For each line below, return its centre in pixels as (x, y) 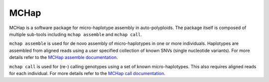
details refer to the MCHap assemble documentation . (64, 57)
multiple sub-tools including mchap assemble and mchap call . (75, 34)
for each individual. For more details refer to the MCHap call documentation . (87, 73)
